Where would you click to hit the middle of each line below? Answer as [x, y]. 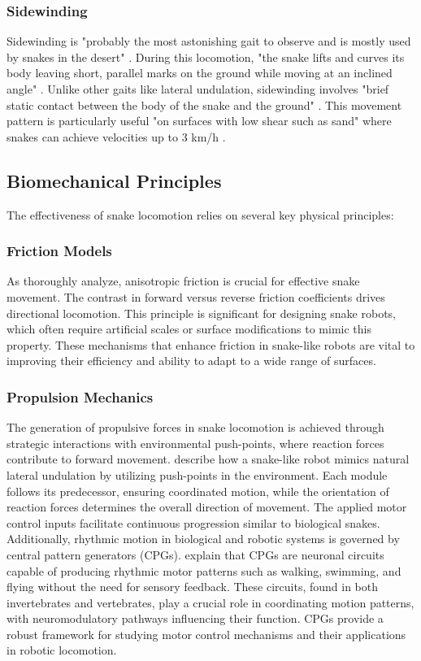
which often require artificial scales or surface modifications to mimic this [189, 329]
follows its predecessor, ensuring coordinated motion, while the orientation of [198, 491]
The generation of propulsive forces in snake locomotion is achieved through [195, 427]
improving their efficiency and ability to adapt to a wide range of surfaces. [191, 361]
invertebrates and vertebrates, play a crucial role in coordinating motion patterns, [210, 602]
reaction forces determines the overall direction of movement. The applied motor [207, 507]
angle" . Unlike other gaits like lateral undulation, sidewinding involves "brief [198, 89]
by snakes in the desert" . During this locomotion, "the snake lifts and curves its [206, 57]
